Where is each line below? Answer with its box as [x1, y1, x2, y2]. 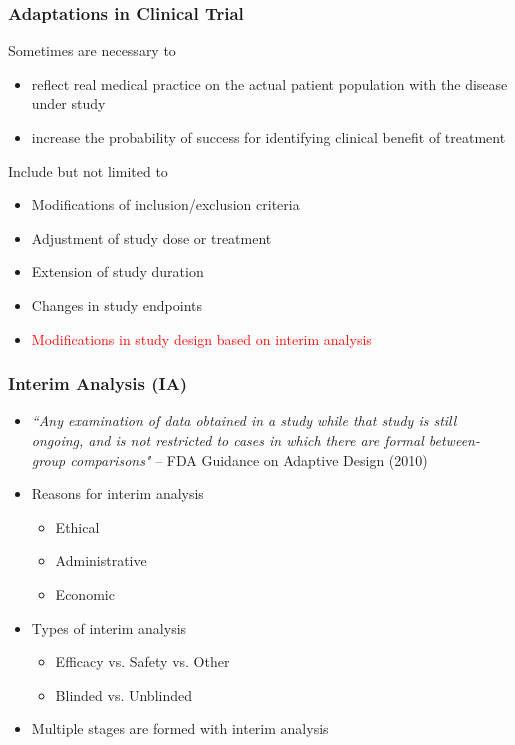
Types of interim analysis [31, 617, 187, 638]
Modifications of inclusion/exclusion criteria [31, 194, 300, 215]
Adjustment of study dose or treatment [31, 227, 272, 248]
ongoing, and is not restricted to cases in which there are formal [31, 429, 424, 450]
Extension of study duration [31, 261, 204, 282]
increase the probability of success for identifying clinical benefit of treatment [31, 127, 506, 147]
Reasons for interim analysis [31, 483, 204, 504]
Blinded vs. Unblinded [55, 684, 193, 705]
